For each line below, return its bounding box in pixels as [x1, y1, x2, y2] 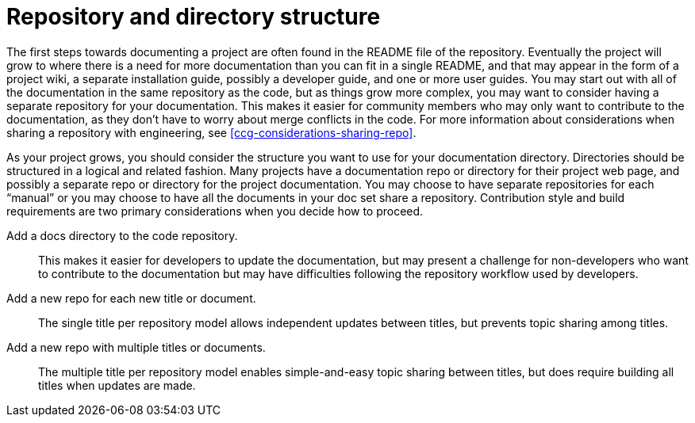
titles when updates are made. [38, 378, 196, 392]
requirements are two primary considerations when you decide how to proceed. [6, 204, 424, 218]
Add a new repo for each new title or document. [6, 291, 256, 305]
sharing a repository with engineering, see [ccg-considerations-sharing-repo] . [6, 125, 417, 139]
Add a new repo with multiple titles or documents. [6, 340, 266, 354]
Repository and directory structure [6, 3, 381, 30]
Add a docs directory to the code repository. [6, 228, 238, 242]
